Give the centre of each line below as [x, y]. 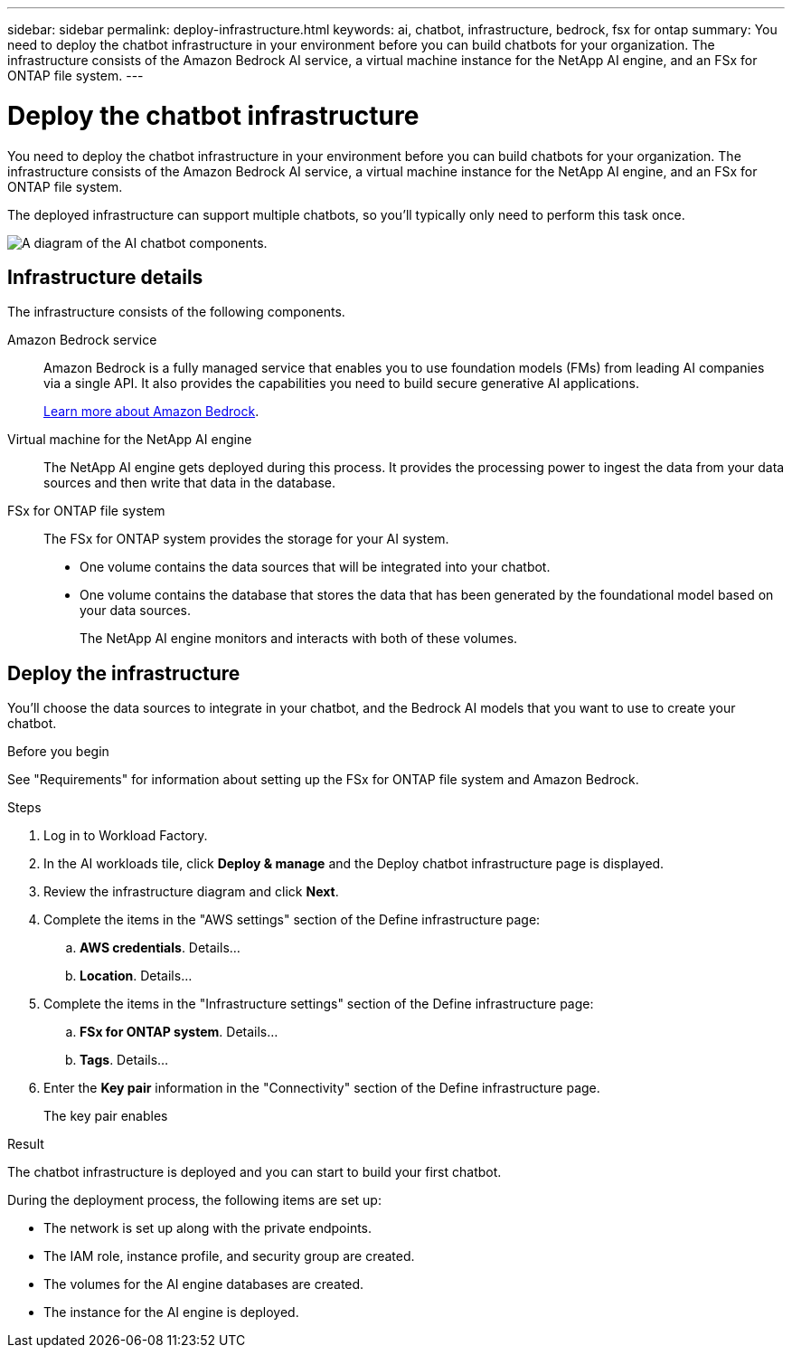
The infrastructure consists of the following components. [176, 312]
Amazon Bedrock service [82, 340]
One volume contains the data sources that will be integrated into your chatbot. [315, 567]
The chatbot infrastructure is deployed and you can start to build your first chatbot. [255, 1172]
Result [26, 1144]
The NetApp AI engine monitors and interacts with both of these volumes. [299, 639]
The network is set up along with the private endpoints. [208, 1228]
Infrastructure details [105, 277]
